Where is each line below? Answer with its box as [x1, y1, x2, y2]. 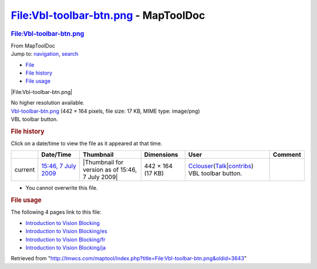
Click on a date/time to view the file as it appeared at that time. [11, 140, 163, 147]
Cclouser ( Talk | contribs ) [188, 162, 254, 170]
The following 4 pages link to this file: [11, 209, 102, 216]
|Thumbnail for [83, 159, 124, 167]
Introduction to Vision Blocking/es [25, 228, 108, 235]
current [14, 166, 35, 174]
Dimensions [144, 150, 178, 159]
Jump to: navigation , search [11, 51, 79, 58]
